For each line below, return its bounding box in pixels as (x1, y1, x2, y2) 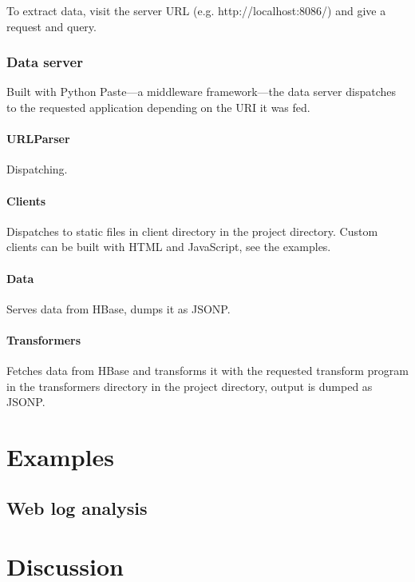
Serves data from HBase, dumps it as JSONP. (6, 300, 231, 317)
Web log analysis (6, 495, 148, 520)
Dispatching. (6, 161, 68, 177)
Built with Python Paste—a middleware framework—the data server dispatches (6, 83, 396, 100)
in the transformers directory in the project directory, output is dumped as (6, 377, 373, 394)
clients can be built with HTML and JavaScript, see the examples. (6, 238, 331, 255)
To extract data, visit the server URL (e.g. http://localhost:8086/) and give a (6, 2, 386, 18)
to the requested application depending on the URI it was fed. (6, 99, 310, 115)
